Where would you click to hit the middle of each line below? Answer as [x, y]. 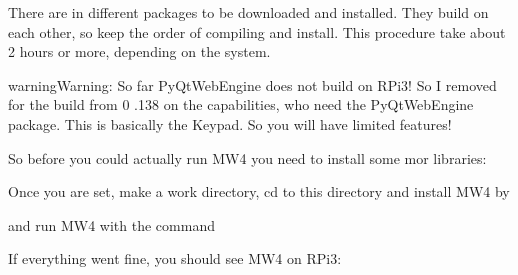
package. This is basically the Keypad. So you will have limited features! [230, 123]
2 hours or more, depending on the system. [139, 51]
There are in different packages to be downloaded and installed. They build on [248, 12]
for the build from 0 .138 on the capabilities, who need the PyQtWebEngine [241, 104]
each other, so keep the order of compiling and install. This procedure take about [257, 31]
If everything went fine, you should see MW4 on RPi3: [175, 258]
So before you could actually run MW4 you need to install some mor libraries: [247, 157]
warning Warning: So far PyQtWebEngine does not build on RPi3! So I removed [252, 84]
